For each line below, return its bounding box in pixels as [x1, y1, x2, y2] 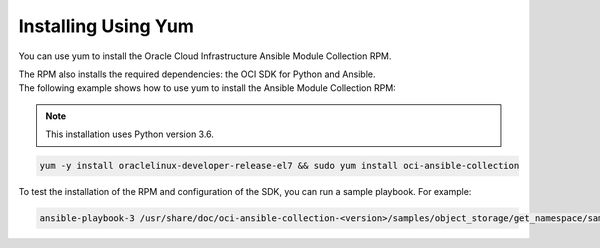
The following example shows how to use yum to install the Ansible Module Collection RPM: [18, 82, 397, 94]
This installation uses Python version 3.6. [45, 128, 215, 140]
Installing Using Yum [18, 15, 194, 37]
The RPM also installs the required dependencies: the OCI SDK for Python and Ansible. [18, 68, 376, 80]
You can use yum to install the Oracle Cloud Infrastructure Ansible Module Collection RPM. [18, 50, 392, 62]
